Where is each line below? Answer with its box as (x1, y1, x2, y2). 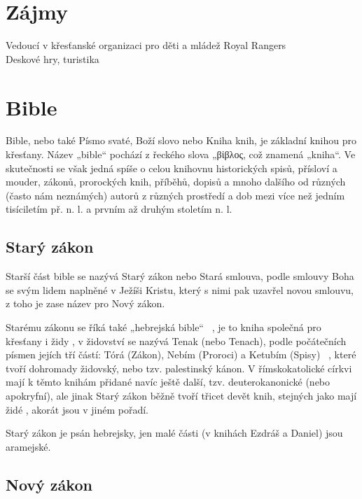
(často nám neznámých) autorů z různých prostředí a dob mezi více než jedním (6, 188, 345, 202)
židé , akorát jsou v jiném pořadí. (6, 402, 148, 416)
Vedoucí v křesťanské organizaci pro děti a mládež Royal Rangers (6, 38, 286, 52)
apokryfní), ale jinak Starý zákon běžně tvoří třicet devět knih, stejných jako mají (6, 388, 357, 402)
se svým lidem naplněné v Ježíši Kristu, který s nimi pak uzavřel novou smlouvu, (6, 282, 354, 297)
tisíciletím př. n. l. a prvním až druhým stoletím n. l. (6, 202, 232, 216)
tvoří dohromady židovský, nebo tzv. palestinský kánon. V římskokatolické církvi (6, 360, 352, 375)
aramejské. (6, 439, 51, 454)
